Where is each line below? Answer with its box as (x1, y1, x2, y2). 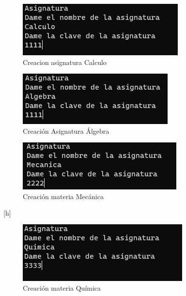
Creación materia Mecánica (23, 191, 104, 201)
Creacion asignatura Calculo (23, 57, 107, 67)
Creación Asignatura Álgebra (23, 125, 109, 136)
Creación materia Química (23, 282, 101, 293)
